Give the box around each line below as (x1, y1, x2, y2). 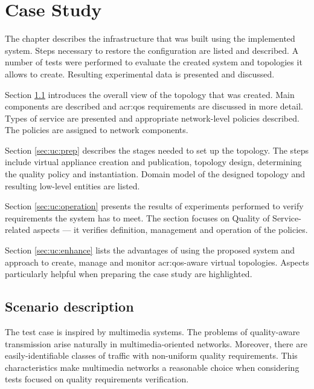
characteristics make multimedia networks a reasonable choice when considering (5, 361, 300, 373)
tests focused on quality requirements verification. (5, 373, 189, 385)
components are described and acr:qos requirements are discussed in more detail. (5, 100, 303, 113)
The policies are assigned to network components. (5, 123, 188, 136)
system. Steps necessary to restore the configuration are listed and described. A (5, 44, 299, 56)
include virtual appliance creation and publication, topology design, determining (5, 155, 302, 168)
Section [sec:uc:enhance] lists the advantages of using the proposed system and (5, 244, 295, 257)
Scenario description (5, 297, 134, 316)
